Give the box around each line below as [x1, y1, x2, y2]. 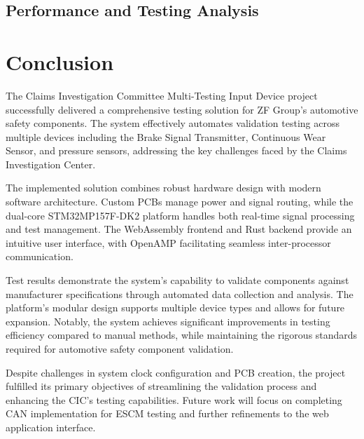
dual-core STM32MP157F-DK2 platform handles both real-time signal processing [6, 208, 355, 222]
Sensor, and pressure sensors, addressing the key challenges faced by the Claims [6, 143, 347, 158]
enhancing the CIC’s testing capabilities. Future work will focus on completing [6, 392, 342, 407]
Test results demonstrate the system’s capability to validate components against [6, 273, 349, 288]
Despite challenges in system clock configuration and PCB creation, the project [6, 365, 346, 379]
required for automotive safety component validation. [6, 342, 234, 356]
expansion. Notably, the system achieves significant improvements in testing [6, 313, 330, 328]
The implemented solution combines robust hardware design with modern [6, 180, 321, 195]
